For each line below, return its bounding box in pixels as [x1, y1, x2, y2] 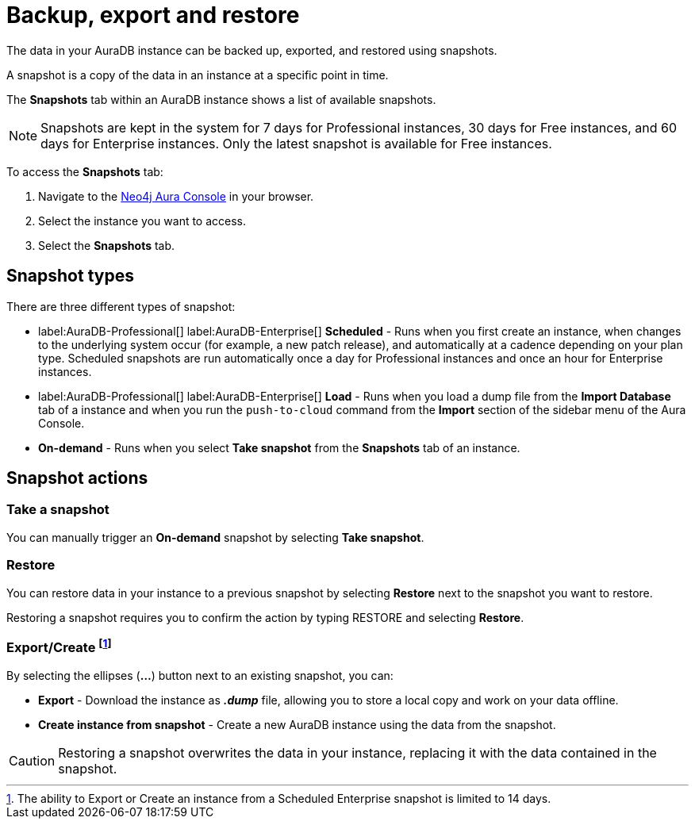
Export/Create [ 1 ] [6, 636, 112, 656]
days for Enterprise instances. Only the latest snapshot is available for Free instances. [40, 135, 552, 152]
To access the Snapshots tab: [6, 164, 163, 178]
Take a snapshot [6, 501, 109, 518]
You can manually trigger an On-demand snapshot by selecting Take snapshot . [6, 530, 424, 544]
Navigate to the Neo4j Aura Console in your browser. [38, 189, 314, 203]
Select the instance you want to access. [38, 213, 247, 228]
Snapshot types [6, 266, 134, 286]
